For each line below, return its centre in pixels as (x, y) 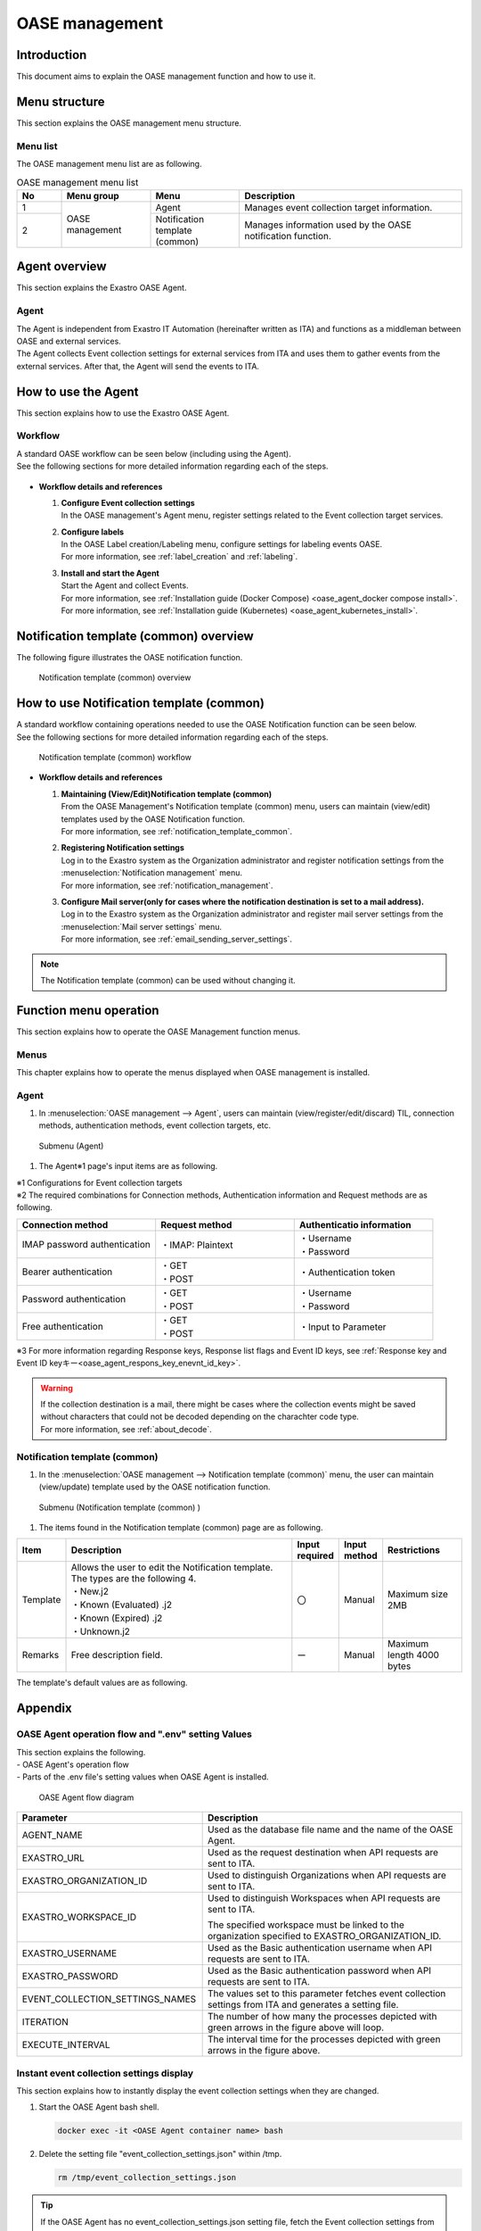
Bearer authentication (67, 1272)
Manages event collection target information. (338, 207)
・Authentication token (347, 1272)
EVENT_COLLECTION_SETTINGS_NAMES (109, 1999)
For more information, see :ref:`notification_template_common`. (177, 831)
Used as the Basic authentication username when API (319, 1948)
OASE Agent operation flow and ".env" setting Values (135, 1734)
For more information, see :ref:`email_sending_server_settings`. (177, 939)
